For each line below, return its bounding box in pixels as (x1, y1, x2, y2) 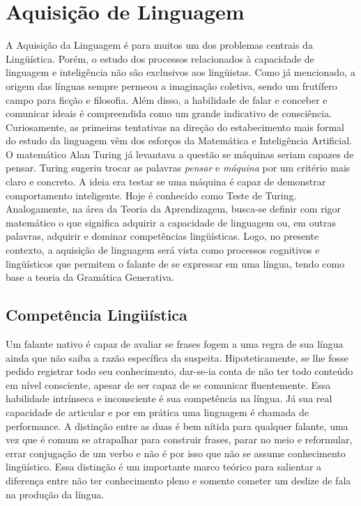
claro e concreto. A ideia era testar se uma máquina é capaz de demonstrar (6, 174, 326, 189)
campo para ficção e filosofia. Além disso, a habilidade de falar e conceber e (6, 92, 328, 107)
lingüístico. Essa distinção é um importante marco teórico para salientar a (6, 459, 322, 474)
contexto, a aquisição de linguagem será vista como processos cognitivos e (6, 243, 320, 257)
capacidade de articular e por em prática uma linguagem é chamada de (6, 404, 309, 419)
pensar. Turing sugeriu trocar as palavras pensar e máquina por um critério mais (6, 160, 351, 175)
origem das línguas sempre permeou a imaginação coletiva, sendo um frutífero (6, 78, 337, 93)
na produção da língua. (6, 486, 105, 501)
